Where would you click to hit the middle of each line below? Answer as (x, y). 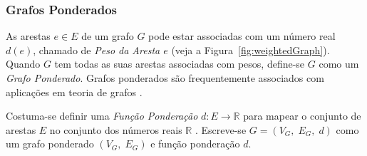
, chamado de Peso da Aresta (97, 50)
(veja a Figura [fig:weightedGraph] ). (250, 50)
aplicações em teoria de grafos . (74, 92)
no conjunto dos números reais (116, 129)
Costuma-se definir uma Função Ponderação (102, 116)
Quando (23, 64)
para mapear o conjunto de (302, 116)
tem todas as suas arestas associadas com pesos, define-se (180, 64)
